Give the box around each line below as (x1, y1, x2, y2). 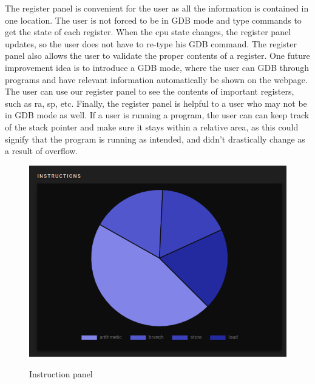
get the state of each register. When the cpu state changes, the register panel (5, 25, 291, 38)
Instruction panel (29, 367, 93, 380)
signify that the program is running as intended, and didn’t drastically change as (5, 132, 305, 145)
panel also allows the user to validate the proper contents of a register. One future (5, 49, 310, 62)
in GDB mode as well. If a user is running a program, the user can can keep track (5, 109, 310, 121)
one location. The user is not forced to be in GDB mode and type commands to (5, 13, 302, 26)
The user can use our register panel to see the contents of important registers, (5, 85, 294, 98)
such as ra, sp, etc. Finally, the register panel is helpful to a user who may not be (5, 96, 307, 109)
